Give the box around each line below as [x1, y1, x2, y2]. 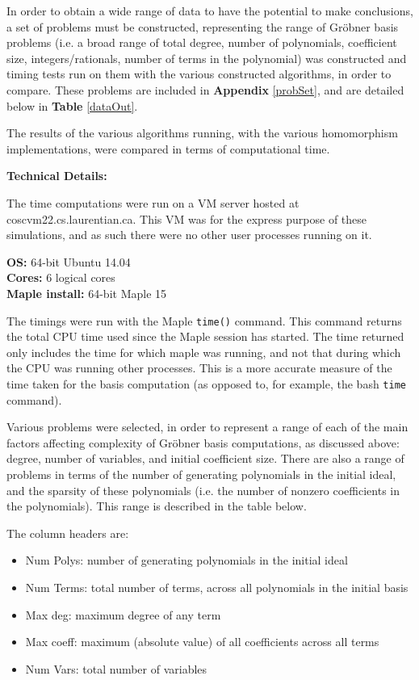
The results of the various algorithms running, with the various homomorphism [6, 124, 398, 141]
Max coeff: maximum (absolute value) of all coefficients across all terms [25, 633, 379, 650]
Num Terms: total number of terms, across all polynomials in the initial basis [25, 578, 409, 595]
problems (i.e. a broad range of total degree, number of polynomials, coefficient [6, 34, 397, 51]
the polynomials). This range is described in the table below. [6, 497, 307, 514]
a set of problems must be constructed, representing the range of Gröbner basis [6, 18, 399, 35]
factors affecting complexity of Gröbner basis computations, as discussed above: [6, 434, 400, 451]
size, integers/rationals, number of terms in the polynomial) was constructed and [6, 49, 407, 66]
